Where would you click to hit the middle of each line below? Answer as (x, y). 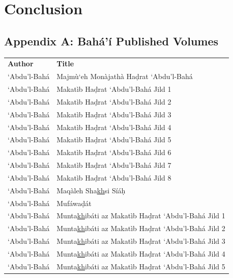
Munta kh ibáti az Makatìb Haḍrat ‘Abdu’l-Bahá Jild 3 (141, 241)
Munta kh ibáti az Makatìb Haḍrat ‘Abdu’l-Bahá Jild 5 (141, 266)
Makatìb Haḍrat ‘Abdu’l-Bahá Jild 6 (114, 152)
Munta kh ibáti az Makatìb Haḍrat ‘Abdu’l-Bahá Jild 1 (141, 216)
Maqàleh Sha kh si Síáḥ (91, 190)
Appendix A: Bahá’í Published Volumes (111, 41)
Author (21, 64)
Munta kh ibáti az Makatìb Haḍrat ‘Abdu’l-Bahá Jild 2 (141, 228)
